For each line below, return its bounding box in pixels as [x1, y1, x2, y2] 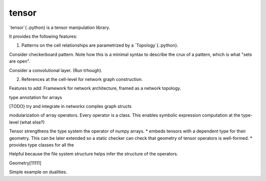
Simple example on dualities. [9, 169, 67, 175]
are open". [9, 58, 31, 64]
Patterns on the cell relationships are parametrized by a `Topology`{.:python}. [21, 42, 178, 49]
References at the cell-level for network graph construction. [21, 76, 143, 82]
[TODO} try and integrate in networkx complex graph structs [9, 103, 132, 109]
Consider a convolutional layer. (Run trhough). [9, 67, 103, 73]
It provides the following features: [9, 33, 77, 39]
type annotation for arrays [9, 94, 63, 100]
